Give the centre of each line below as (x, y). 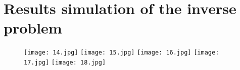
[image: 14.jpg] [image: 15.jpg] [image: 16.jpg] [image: (122, 53)
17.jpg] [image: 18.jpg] (65, 62)
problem (33, 28)
